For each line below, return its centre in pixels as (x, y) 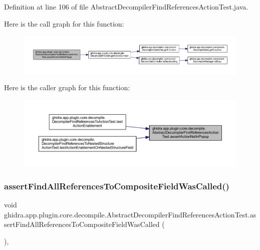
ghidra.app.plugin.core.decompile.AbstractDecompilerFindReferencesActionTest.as (130, 214)
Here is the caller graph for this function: (67, 87)
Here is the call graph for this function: (64, 23)
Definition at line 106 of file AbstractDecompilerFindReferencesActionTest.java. (126, 7)
